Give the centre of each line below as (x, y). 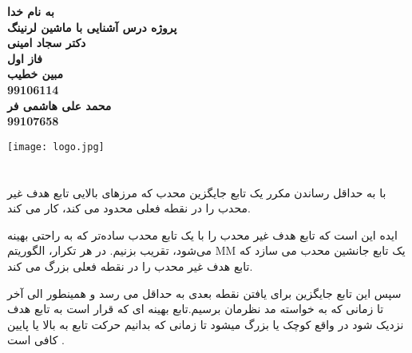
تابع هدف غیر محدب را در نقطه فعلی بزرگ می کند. (130, 266)
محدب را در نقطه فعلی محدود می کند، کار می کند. (129, 208)
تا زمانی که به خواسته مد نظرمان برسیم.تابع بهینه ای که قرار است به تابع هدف (196, 309)
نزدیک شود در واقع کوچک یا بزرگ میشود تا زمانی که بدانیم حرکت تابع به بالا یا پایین (206, 324)
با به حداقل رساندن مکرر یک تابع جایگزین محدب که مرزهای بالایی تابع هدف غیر (197, 192)
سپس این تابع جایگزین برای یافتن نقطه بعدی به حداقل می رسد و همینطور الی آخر (204, 293)
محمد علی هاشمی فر (59, 105)
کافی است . (36, 340)
